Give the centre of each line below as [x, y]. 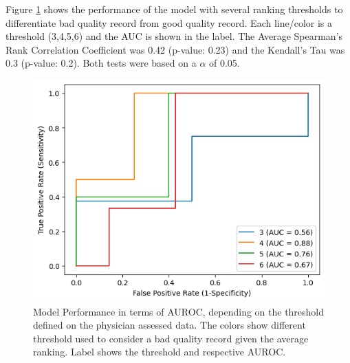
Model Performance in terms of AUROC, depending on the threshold [179, 311]
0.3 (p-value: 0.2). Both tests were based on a [101, 63]
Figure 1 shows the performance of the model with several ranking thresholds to [174, 9]
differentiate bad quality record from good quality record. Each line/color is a [169, 22]
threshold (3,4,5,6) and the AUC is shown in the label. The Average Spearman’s [174, 36]
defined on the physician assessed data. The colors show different [169, 325]
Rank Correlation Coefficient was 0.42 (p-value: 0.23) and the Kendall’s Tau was [175, 49]
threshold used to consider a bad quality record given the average [171, 338]
